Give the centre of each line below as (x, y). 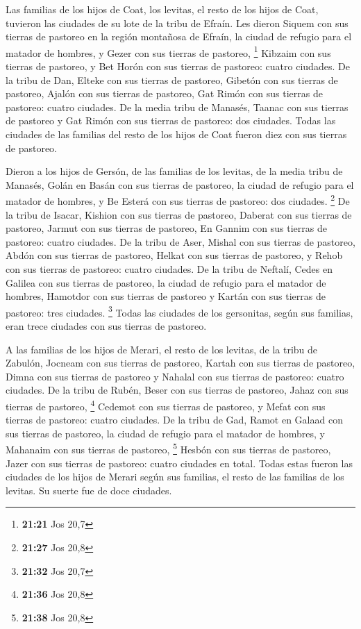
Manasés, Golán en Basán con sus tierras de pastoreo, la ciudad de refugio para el (180, 184)
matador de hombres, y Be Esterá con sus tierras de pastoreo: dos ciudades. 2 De (178, 200)
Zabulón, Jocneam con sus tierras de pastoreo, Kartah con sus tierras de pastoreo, (180, 363)
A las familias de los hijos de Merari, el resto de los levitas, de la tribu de (162, 349)
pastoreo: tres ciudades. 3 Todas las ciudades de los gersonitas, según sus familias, (179, 311)
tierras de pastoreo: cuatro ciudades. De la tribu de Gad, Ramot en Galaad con (174, 420)
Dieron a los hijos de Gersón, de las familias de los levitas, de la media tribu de (174, 171)
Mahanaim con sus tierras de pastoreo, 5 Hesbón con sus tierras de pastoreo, (168, 448)
